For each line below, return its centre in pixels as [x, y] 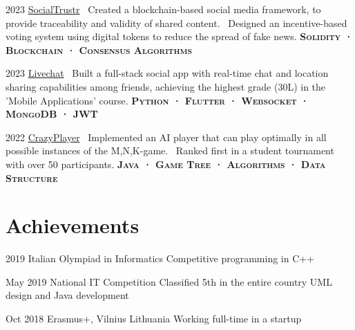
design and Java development [67, 295]
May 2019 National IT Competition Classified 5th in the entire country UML [169, 281]
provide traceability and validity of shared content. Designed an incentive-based [176, 22]
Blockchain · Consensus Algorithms [99, 49]
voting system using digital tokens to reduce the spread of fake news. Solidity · [179, 36]
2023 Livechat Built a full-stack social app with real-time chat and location [167, 73]
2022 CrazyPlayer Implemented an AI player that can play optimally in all [166, 137]
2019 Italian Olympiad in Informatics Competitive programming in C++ [160, 258]
